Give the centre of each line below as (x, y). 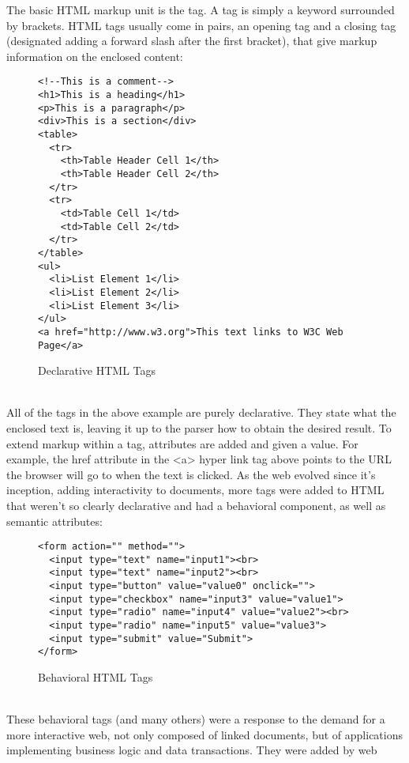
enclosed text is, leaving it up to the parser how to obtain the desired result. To (199, 427)
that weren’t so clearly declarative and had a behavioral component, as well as (196, 505)
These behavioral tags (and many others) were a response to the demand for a (196, 719)
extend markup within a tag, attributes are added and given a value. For (182, 443)
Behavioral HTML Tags (96, 677)
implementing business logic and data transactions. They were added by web (192, 750)
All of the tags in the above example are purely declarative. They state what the (201, 412)
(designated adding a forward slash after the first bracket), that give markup (192, 41)
